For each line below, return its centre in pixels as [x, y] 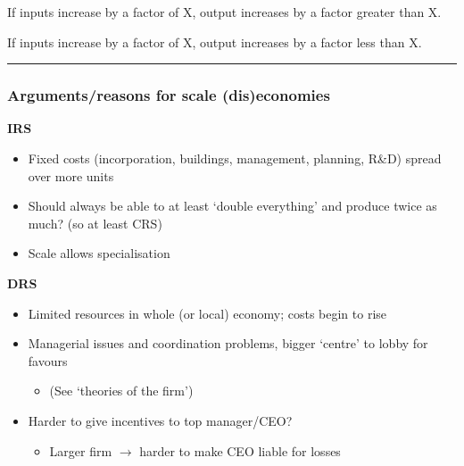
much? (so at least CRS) [95, 223]
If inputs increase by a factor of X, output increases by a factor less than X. [215, 42]
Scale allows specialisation [99, 253]
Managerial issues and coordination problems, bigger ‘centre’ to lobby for [228, 343]
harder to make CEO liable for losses [240, 450]
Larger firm [81, 450]
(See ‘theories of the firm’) [121, 391]
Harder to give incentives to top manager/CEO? [160, 420]
